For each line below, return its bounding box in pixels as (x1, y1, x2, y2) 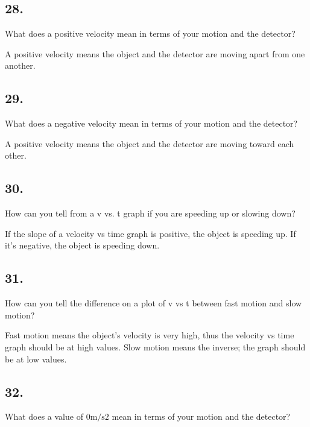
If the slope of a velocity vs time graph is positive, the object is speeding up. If (5, 227, 296, 239)
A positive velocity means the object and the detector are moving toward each (5, 137, 294, 150)
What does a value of (5, 410, 83, 423)
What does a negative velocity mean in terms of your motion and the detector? (5, 117, 298, 130)
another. (5, 59, 36, 72)
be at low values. (5, 352, 67, 365)
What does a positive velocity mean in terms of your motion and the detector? (5, 27, 296, 40)
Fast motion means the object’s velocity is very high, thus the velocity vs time (5, 329, 294, 341)
